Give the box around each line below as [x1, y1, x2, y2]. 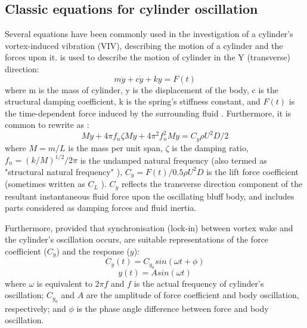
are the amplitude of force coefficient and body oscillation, [86, 289, 299, 301]
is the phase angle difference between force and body [76, 302, 269, 314]
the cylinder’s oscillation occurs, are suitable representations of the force [5, 233, 269, 246]
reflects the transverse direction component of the [121, 177, 303, 190]
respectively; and [5, 302, 66, 314]
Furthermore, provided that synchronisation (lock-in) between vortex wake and [5, 221, 293, 234]
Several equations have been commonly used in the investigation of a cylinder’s [5, 27, 293, 40]
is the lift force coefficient [206, 165, 299, 177]
